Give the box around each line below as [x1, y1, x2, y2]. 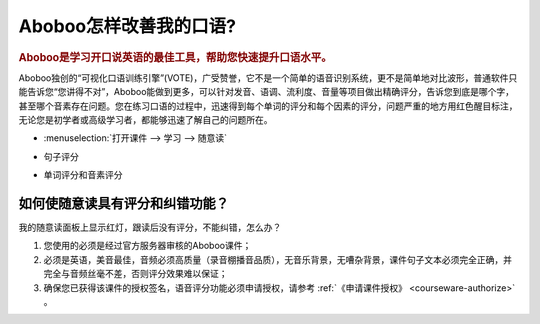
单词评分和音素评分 [43, 169, 123, 181]
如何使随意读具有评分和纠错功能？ [18, 195, 229, 212]
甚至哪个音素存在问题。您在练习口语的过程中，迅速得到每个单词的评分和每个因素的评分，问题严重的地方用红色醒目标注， [18, 100, 518, 112]
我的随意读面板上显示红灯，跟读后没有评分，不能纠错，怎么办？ [18, 221, 282, 234]
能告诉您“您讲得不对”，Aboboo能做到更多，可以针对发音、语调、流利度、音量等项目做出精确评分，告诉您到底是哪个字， [18, 86, 515, 98]
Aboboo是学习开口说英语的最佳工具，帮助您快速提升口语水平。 [18, 50, 332, 64]
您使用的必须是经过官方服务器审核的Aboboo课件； [43, 240, 252, 252]
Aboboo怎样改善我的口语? [18, 15, 237, 37]
